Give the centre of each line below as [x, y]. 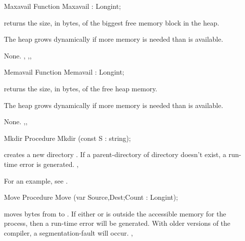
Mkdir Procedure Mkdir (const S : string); [68, 138]
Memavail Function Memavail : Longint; [64, 72]
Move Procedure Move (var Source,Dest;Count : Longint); [91, 197]
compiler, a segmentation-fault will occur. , [68, 232]
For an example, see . [36, 180]
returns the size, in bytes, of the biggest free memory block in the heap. [112, 22]
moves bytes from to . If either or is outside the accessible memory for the [115, 213]
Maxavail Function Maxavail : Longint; [63, 6]
